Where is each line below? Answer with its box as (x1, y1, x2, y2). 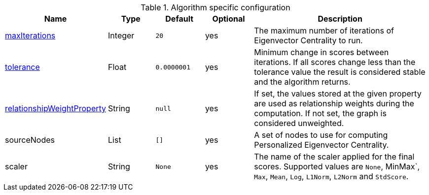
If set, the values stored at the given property (254, 89, 422, 98)
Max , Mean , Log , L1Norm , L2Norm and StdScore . (254, 171, 409, 181)
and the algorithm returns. (254, 77, 351, 87)
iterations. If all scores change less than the (254, 57, 416, 67)
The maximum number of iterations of (254, 26, 394, 35)
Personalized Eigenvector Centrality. (254, 140, 389, 150)
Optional (212, 14, 245, 24)
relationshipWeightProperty (5, 103, 107, 113)
